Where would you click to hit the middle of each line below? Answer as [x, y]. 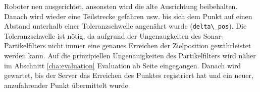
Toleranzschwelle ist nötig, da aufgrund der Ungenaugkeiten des [103, 35]
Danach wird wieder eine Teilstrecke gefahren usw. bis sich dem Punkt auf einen [128, 16]
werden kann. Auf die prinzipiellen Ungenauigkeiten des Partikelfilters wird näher [130, 56]
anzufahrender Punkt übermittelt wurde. [67, 85]
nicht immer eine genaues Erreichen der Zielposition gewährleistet [150, 45]
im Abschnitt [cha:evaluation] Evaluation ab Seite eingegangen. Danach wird [123, 65]
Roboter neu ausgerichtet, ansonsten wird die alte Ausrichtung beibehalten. [121, 6]
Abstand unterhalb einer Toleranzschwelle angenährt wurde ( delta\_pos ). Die [125, 26]
